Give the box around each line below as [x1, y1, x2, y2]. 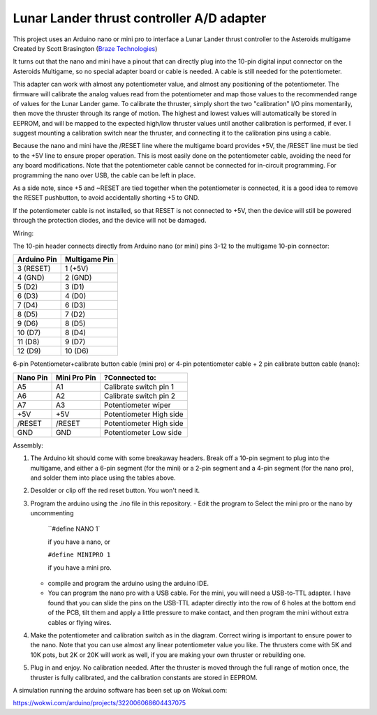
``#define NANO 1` [47, 524, 101, 533]
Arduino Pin [17, 255, 57, 265]
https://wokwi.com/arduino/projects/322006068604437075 [13, 699, 186, 707]
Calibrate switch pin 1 [103, 381, 175, 391]
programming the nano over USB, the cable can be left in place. [13, 171, 196, 179]
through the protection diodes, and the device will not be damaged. [13, 216, 207, 225]
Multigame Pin [64, 255, 114, 265]
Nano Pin [17, 372, 48, 382]
